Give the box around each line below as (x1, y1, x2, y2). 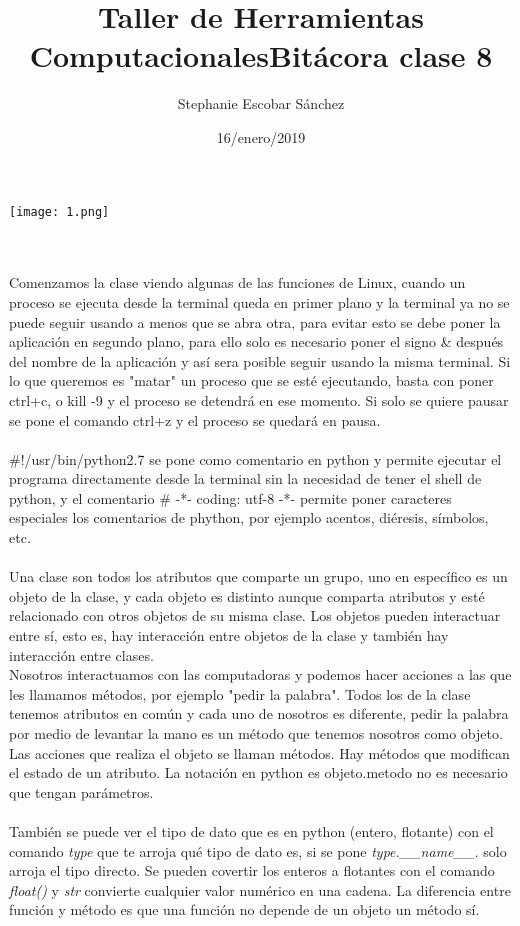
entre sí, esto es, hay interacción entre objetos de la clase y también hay (9, 625, 449, 646)
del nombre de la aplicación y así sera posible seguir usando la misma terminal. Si (9, 350, 511, 371)
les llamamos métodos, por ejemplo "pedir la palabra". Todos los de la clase (9, 683, 471, 704)
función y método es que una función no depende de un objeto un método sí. (9, 899, 480, 920)
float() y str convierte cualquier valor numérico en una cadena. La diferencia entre (9, 879, 511, 900)
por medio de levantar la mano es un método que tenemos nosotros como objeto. (9, 723, 503, 743)
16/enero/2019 (216, 126, 306, 147)
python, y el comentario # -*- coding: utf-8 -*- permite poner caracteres (9, 487, 452, 508)
